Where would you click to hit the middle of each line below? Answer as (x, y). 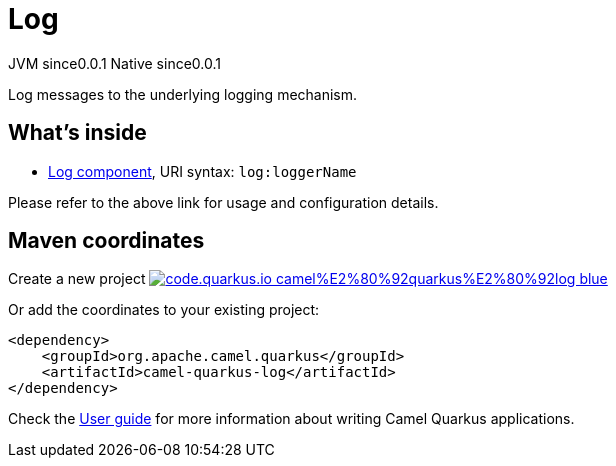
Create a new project (77, 279)
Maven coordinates (106, 241)
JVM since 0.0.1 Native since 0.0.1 (114, 63)
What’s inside (77, 133)
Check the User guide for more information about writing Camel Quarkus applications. (291, 419)
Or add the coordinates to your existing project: (164, 310)
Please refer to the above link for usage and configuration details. (223, 202)
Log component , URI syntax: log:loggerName (202, 171)
